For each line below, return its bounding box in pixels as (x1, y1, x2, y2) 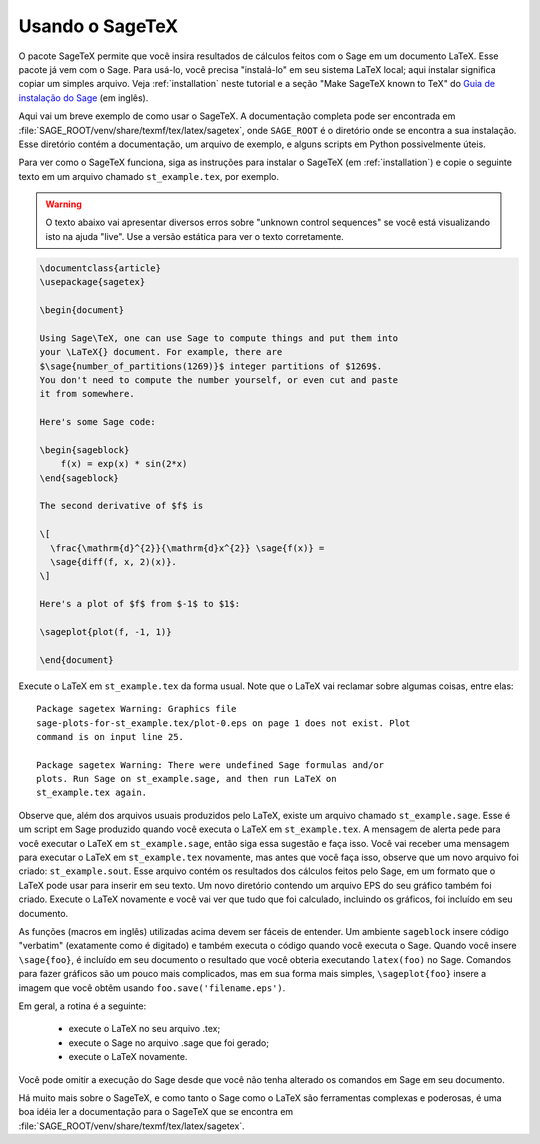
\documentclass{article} (39, 262, 162, 274)
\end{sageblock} (39, 472, 120, 484)
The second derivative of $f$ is (39, 500, 204, 512)
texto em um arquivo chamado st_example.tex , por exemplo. (18, 170, 280, 182)
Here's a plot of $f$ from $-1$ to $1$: (39, 598, 240, 610)
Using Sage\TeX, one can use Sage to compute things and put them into (39, 332, 399, 344)
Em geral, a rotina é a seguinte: (18, 1000, 147, 1012)
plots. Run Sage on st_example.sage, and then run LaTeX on (36, 773, 337, 785)
